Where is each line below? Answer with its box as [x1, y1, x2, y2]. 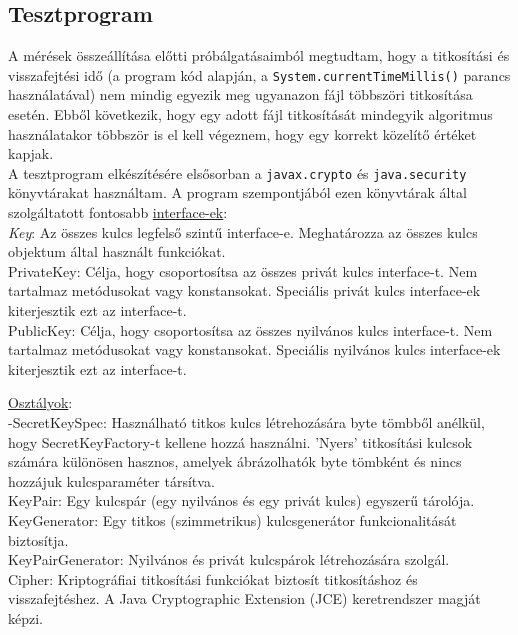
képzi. [8, 607, 43, 628]
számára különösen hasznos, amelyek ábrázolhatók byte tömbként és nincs [8, 451, 462, 472]
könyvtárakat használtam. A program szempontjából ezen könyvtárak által [8, 182, 467, 203]
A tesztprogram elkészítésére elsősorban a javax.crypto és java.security [8, 162, 467, 183]
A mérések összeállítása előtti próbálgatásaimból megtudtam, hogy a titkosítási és [8, 45, 510, 66]
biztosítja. [8, 529, 69, 550]
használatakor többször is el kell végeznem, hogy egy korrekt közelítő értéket [8, 123, 477, 144]
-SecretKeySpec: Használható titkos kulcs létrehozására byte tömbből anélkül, [8, 412, 485, 433]
